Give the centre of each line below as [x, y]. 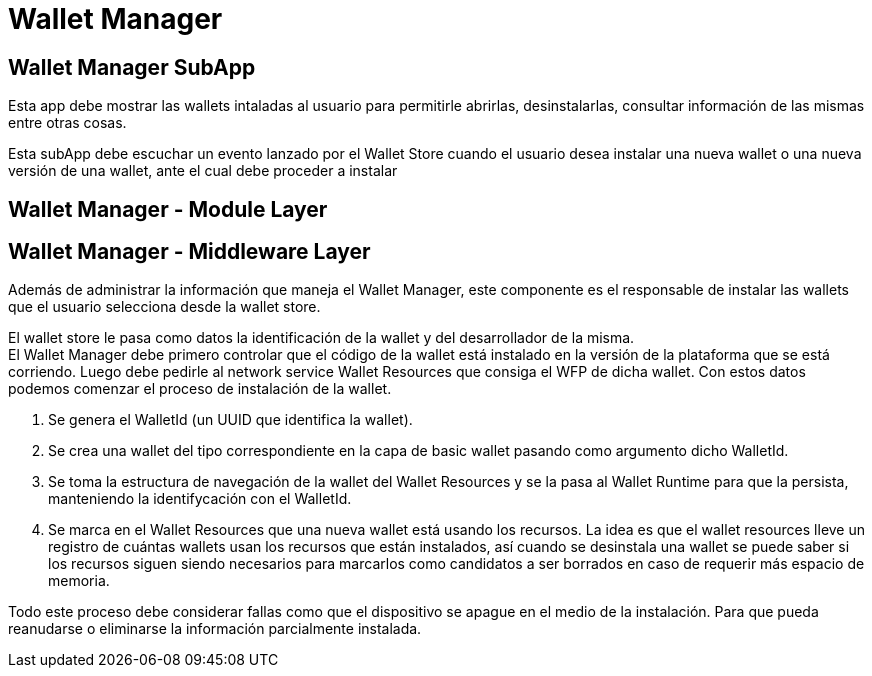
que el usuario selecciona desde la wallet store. [164, 307]
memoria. [79, 581]
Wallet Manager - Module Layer [168, 209]
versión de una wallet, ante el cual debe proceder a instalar [203, 171]
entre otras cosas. [67, 123]
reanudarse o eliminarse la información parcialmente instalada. [215, 629]
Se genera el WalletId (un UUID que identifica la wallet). [230, 420]
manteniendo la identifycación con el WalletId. [200, 499]
